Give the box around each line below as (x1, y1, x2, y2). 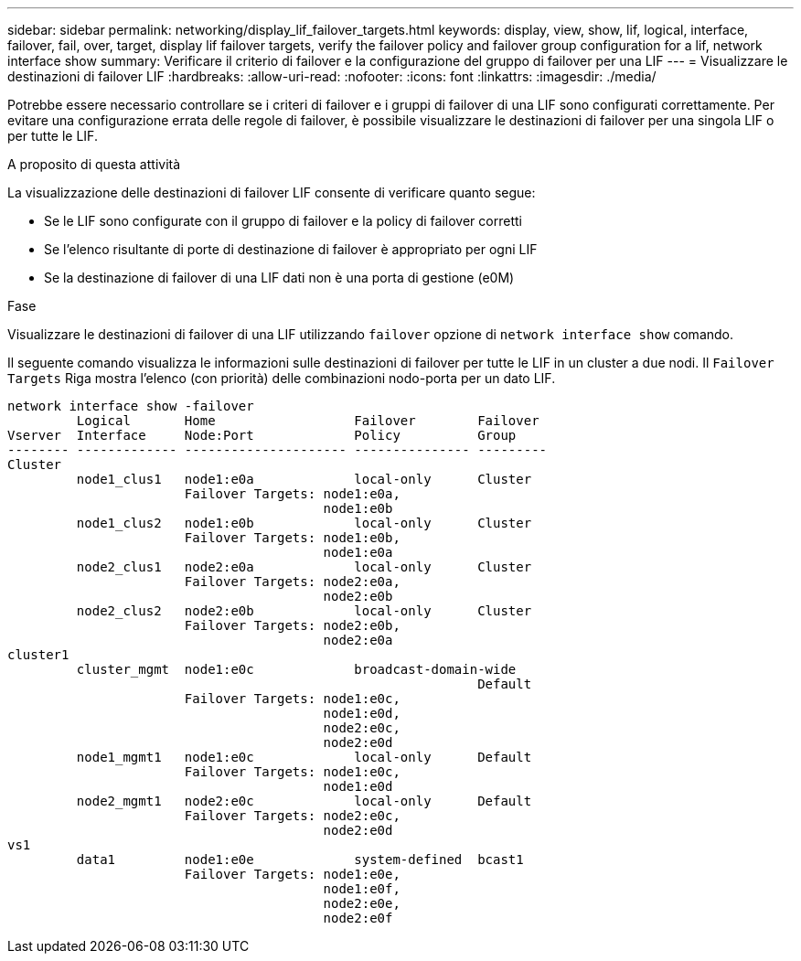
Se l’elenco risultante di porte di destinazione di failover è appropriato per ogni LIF (44, 241, 538, 257)
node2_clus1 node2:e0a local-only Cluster (76, 560, 532, 574)
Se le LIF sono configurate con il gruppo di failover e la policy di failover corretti (44, 213, 522, 229)
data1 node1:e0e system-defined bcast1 (76, 852, 524, 867)
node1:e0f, (323, 881, 400, 896)
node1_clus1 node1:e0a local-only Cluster (76, 472, 532, 486)
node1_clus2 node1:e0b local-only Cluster (76, 516, 532, 530)
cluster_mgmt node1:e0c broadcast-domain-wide (76, 662, 517, 677)
